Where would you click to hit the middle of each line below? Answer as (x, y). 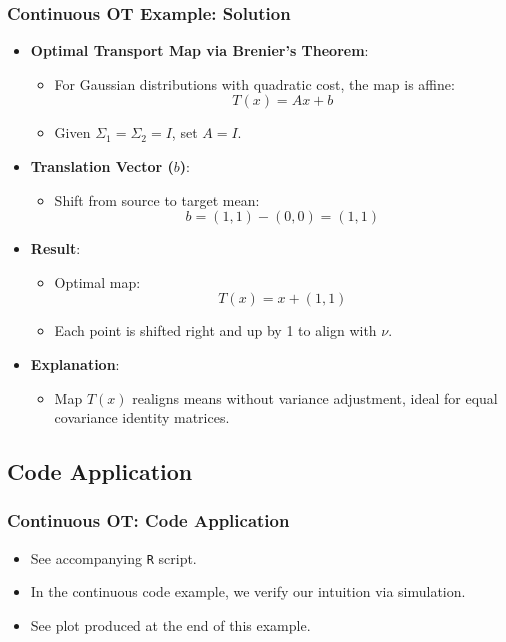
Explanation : (75, 363)
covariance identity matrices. (142, 417)
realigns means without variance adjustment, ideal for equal (315, 397)
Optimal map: (97, 281)
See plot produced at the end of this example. (170, 625)
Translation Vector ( (102, 166)
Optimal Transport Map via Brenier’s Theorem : (199, 50)
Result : (55, 248)
